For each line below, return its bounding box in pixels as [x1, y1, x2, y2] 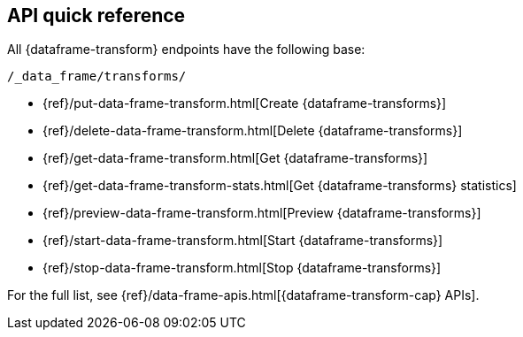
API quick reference [7, 4, 186, 27]
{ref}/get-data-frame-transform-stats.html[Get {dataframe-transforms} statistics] [42, 178, 517, 194]
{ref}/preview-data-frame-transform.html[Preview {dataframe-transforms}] [42, 205, 481, 221]
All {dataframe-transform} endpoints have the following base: [7, 42, 365, 57]
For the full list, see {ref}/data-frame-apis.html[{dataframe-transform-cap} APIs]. [7, 287, 480, 303]
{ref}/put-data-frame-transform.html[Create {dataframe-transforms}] [42, 96, 447, 111]
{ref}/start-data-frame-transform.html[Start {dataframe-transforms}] [42, 233, 443, 249]
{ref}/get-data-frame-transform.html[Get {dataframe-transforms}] [42, 150, 428, 166]
